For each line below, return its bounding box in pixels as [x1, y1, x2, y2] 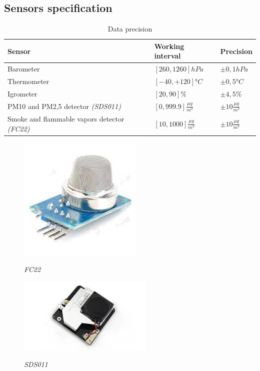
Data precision [107, 23, 152, 34]
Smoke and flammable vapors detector [7, 113, 124, 124]
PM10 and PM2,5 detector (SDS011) [7, 101, 121, 111]
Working [154, 40, 184, 51]
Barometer [7, 63, 40, 74]
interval [154, 50, 181, 61]
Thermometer [7, 76, 49, 86]
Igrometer [7, 88, 37, 98]
